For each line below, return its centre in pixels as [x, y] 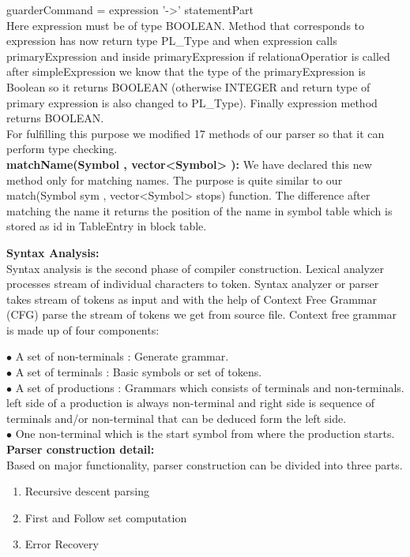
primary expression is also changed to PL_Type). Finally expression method [192, 102]
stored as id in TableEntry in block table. [107, 226]
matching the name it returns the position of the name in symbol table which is [199, 210]
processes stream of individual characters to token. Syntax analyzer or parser [193, 284]
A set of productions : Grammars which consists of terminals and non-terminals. [210, 387]
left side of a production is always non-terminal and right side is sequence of [191, 403]
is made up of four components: [83, 329]
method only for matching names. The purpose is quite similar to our [175, 179]
